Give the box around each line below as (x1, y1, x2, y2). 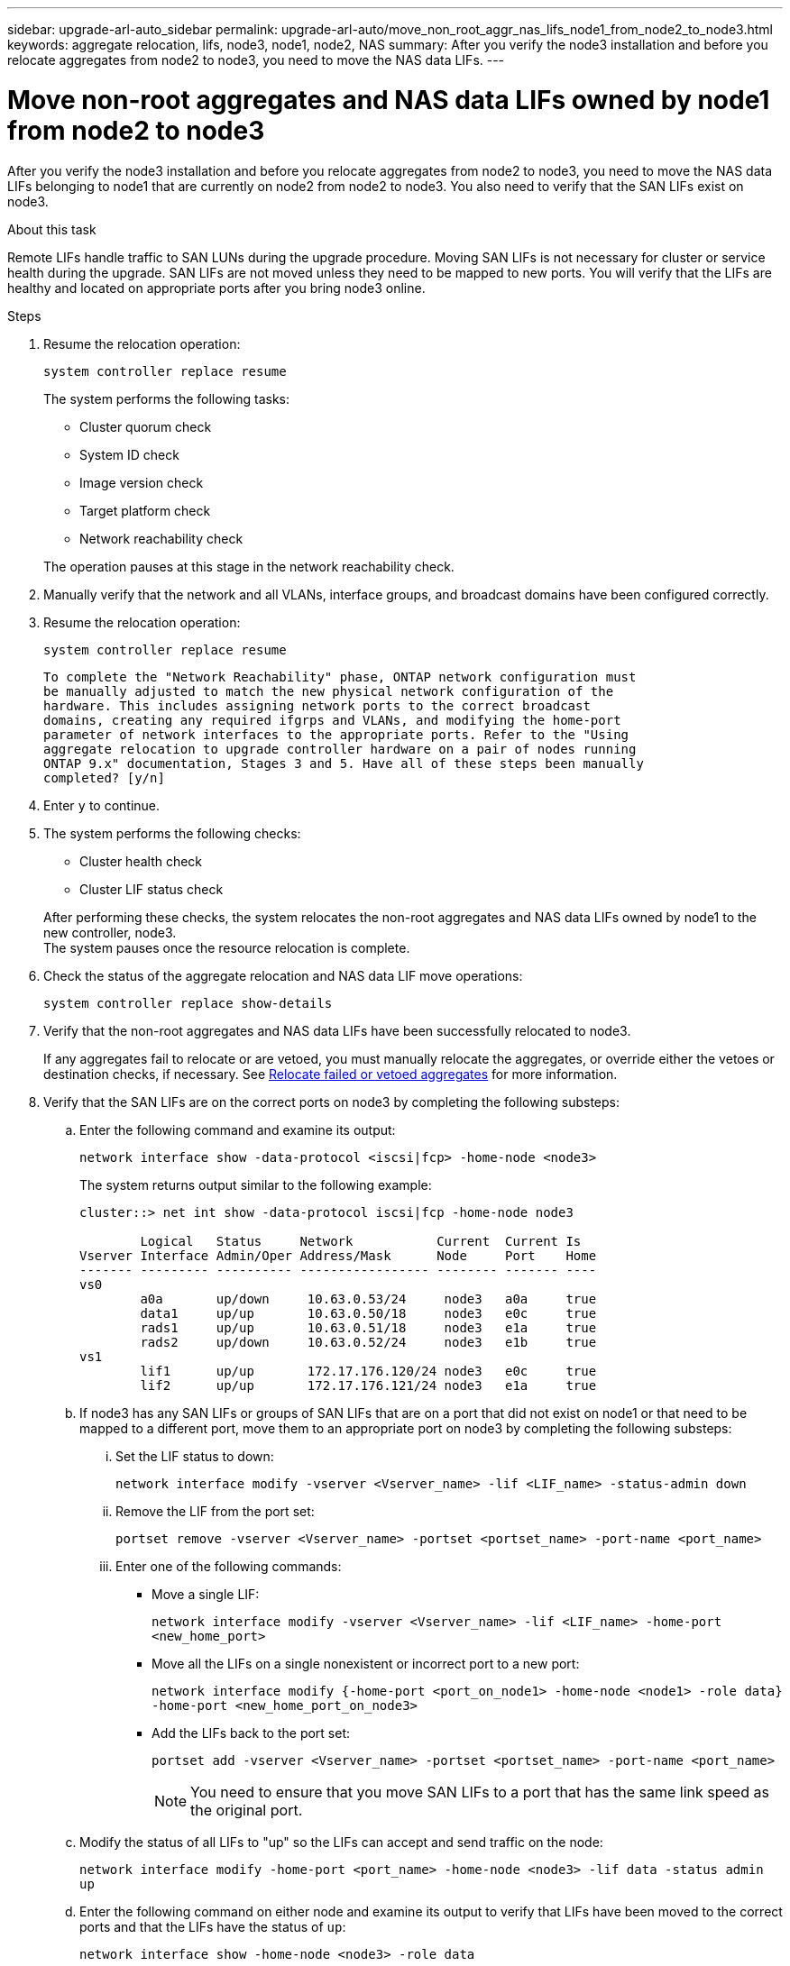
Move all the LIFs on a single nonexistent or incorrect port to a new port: (152, 1655, 580, 1671)
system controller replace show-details (43, 995, 333, 1010)
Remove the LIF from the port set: (115, 1503, 315, 1519)
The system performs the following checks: (43, 825, 301, 841)
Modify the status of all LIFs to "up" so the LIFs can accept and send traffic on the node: (79, 1833, 603, 1850)
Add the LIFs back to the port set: (152, 1724, 351, 1741)
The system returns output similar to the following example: (79, 1176, 432, 1193)
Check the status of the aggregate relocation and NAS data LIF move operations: (43, 967, 523, 983)
